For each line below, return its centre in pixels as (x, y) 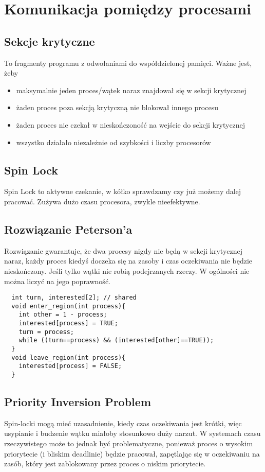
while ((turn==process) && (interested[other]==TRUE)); (116, 340)
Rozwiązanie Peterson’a (68, 229)
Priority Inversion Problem (78, 402)
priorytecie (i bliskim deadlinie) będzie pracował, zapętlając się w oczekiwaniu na (132, 453)
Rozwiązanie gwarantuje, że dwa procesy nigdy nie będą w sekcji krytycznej (123, 250)
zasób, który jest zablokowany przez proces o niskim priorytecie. (105, 464)
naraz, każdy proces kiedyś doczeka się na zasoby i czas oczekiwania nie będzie (128, 261)
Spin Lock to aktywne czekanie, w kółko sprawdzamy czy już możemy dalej (123, 191)
